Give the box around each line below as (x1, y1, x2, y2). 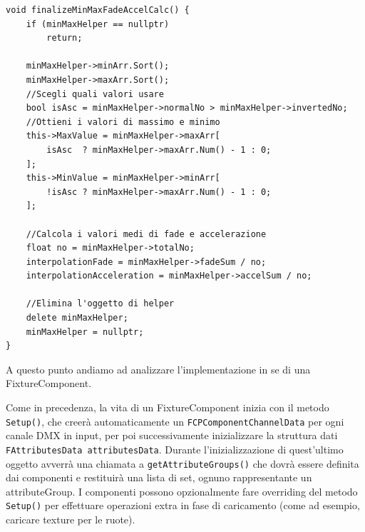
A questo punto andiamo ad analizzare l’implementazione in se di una (6, 361, 311, 376)
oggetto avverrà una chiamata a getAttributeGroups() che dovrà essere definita (6, 456, 359, 471)
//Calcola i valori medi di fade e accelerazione (26, 229, 267, 239)
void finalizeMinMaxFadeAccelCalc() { (6, 5, 190, 15)
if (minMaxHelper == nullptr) (26, 19, 170, 29)
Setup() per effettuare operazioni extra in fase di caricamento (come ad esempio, (6, 498, 360, 513)
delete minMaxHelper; (26, 313, 128, 323)
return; (46, 33, 83, 44)
